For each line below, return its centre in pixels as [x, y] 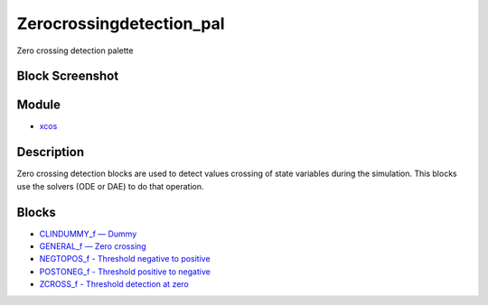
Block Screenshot [68, 76]
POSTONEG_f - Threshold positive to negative [125, 272]
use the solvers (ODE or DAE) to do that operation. [110, 186]
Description [51, 152]
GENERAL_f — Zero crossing [93, 246]
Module [38, 105]
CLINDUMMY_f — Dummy [88, 234]
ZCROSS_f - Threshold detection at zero [114, 284]
